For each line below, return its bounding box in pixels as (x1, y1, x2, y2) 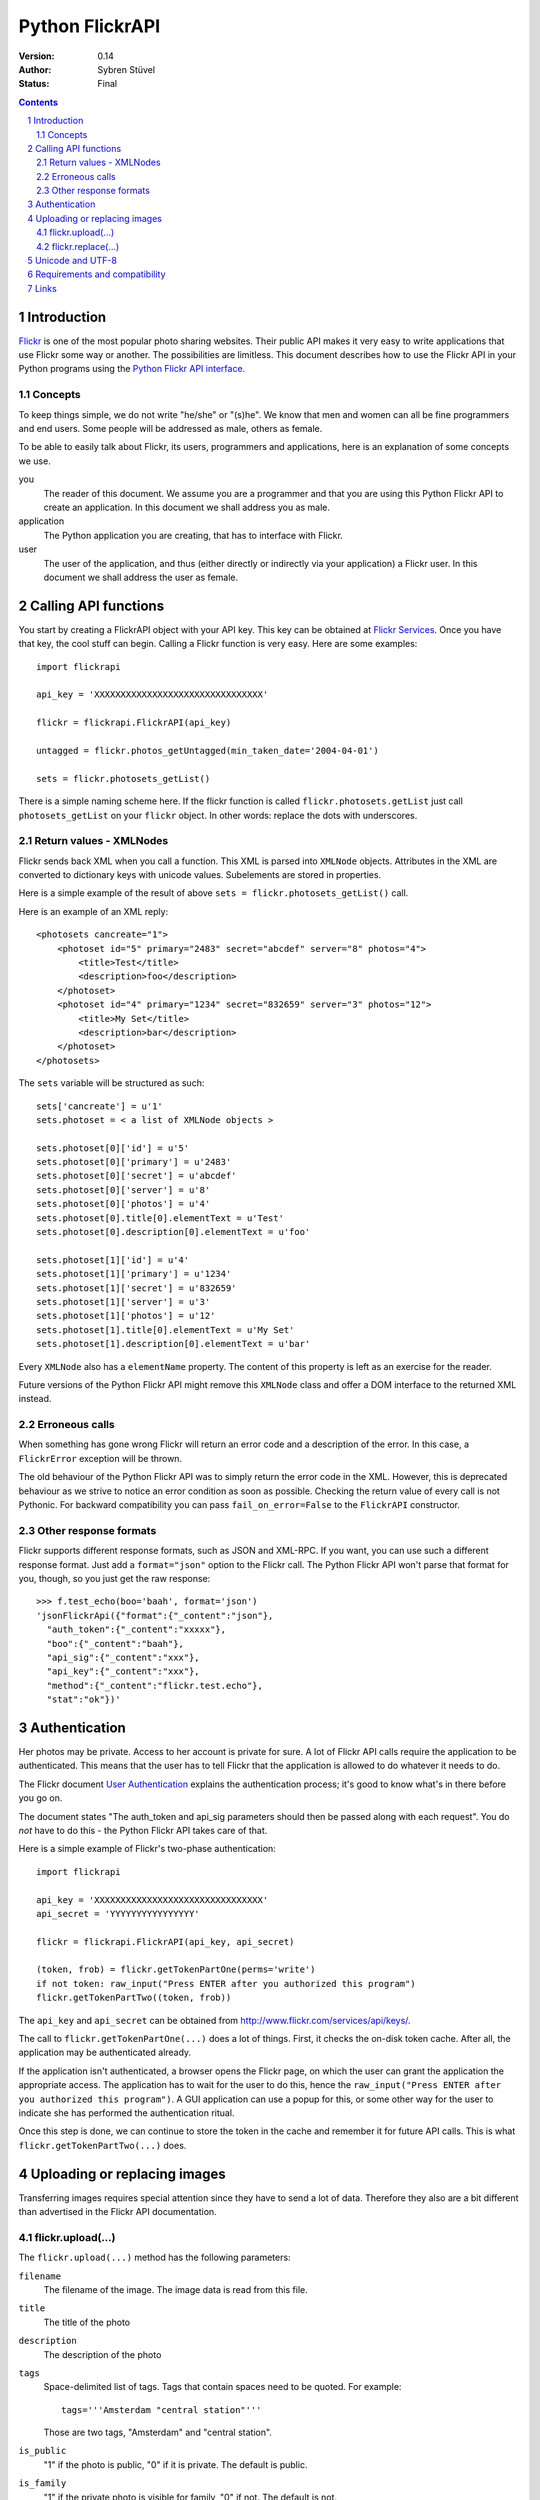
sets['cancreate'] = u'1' (36, 1100, 164, 1112)
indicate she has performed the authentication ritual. (18, 2106, 235, 2119)
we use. (18, 455, 52, 467)
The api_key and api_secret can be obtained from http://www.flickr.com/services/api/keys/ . (18, 2014, 411, 2026)
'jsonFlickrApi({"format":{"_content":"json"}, (36, 1610, 274, 1621)
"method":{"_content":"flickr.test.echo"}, (46, 1680, 264, 1691)
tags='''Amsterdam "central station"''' (61, 2404, 262, 2415)
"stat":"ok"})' (46, 1694, 121, 1705)
